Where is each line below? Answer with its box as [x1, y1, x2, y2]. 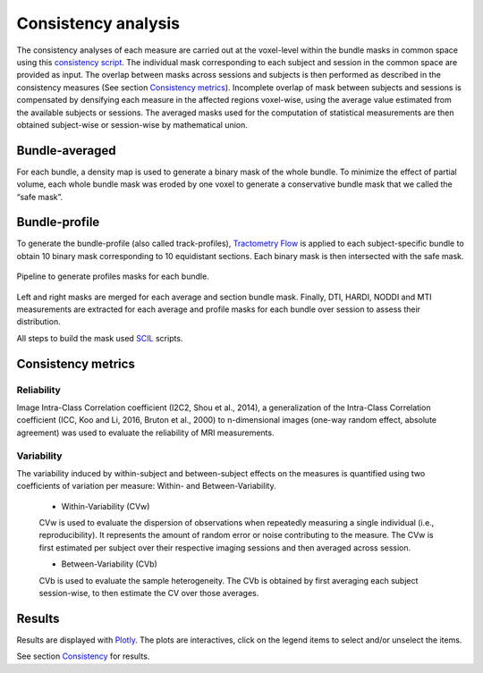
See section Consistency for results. [16, 651, 150, 661]
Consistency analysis [16, 13, 181, 33]
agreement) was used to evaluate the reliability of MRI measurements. [16, 427, 275, 438]
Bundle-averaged [16, 143, 116, 158]
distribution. [16, 316, 62, 327]
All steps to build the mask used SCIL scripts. [16, 332, 183, 343]
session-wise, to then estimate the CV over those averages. [38, 588, 259, 599]
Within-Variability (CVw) [61, 501, 150, 511]
